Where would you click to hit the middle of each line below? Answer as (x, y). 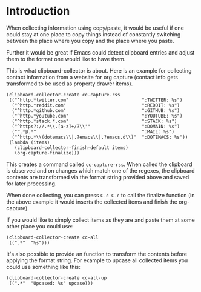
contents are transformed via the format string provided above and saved (98, 177)
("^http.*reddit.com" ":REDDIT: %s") (96, 105)
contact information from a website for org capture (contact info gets (92, 77)
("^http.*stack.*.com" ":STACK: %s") (94, 121)
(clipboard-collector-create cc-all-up (57, 278)
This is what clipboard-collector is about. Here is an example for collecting (99, 70)
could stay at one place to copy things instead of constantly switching (94, 34)
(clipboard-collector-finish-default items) (71, 148)
